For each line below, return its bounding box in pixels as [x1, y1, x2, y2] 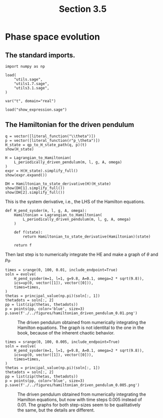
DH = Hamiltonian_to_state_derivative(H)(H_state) [5, 181, 111, 186]
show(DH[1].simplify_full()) [5, 185, 65, 191]
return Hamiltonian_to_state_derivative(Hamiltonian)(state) [23, 234, 151, 239]
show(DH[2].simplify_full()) [5, 190, 65, 195]
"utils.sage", [14, 77, 43, 82]
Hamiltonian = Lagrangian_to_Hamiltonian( [14, 212, 102, 217]
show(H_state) [5, 147, 34, 152]
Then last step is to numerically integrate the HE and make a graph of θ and [5, 251, 159, 257]
